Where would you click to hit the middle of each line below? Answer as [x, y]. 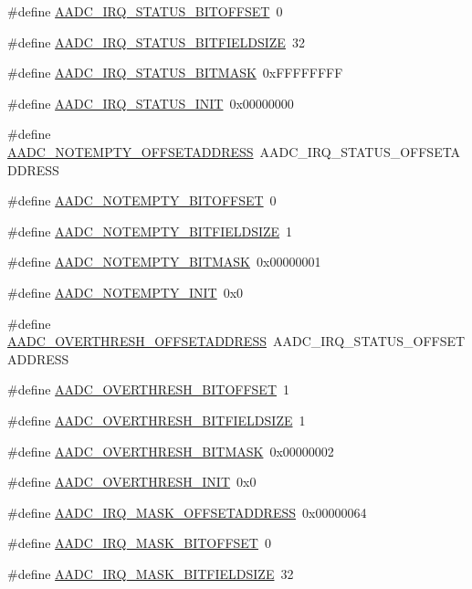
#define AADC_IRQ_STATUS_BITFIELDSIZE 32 [156, 42]
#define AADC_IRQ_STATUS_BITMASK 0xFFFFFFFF [175, 73]
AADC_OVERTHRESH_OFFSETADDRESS [137, 341]
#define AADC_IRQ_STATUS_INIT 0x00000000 [151, 103]
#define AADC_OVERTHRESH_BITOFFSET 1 [148, 389]
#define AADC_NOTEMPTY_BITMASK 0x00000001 [164, 262]
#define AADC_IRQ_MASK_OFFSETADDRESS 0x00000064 [187, 512]
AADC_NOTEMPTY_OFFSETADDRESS [131, 151]
